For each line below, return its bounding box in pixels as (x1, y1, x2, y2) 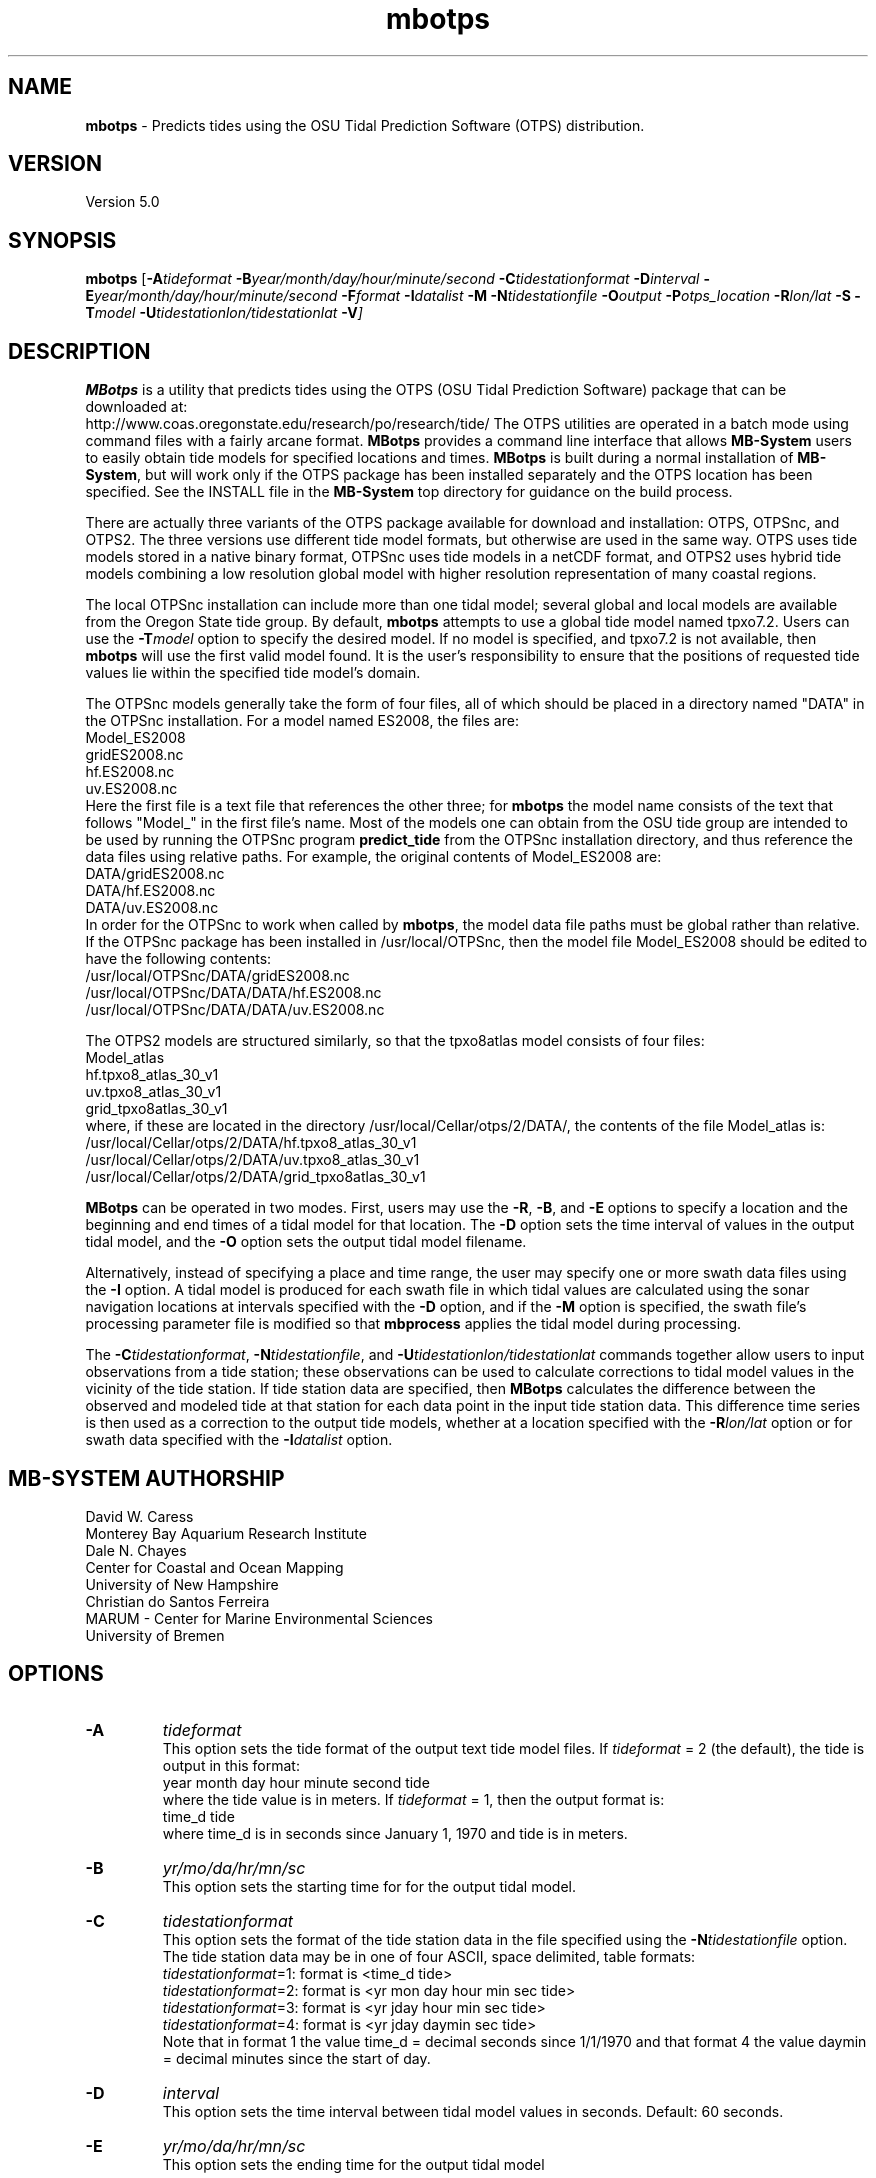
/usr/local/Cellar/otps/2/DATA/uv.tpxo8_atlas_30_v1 (85, 1151, 420, 1169)
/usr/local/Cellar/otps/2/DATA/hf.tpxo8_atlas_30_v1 (85, 1134, 417, 1152)
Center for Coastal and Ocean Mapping (85, 1558, 344, 1576)
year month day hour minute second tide (162, 1773, 430, 1791)
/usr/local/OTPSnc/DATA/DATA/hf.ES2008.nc (85, 984, 382, 1002)
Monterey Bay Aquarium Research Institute (85, 1524, 367, 1542)
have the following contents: (85, 950, 272, 968)
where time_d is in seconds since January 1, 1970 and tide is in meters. (162, 1824, 628, 1842)
